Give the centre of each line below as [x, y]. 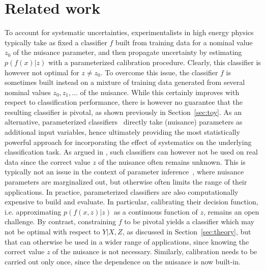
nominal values [28, 92]
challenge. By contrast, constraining [60, 221]
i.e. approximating [33, 211]
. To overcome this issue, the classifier [159, 72]
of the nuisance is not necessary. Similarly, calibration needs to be [155, 251]
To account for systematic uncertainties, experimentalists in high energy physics [129, 32]
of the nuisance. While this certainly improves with [160, 92]
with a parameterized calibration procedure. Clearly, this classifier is [154, 62]
